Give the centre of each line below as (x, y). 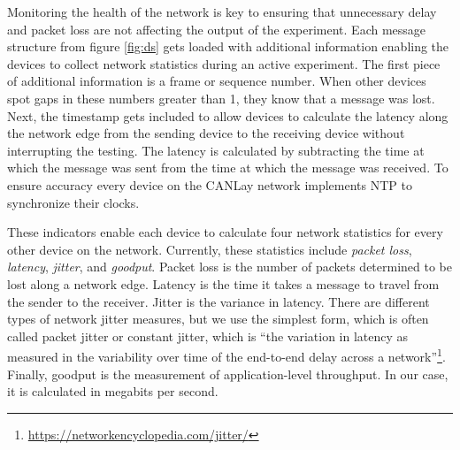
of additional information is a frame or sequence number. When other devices (217, 81)
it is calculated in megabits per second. (113, 391)
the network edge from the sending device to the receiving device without (206, 133)
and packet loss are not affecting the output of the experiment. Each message (217, 29)
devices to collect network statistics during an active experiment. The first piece (224, 63)
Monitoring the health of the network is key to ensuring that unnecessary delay (222, 11)
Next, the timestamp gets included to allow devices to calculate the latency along (228, 115)
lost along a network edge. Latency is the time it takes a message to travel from (223, 283)
